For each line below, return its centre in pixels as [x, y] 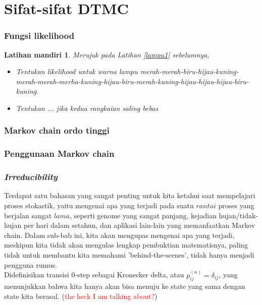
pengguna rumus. [31, 264]
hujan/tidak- [239, 215]
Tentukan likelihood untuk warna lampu [77, 71]
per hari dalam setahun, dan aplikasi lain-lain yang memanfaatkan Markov [139, 225]
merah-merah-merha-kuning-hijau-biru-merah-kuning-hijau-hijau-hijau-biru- [133, 81]
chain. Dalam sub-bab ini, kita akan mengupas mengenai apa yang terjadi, [119, 235]
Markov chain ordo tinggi [57, 130]
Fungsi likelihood [39, 36]
